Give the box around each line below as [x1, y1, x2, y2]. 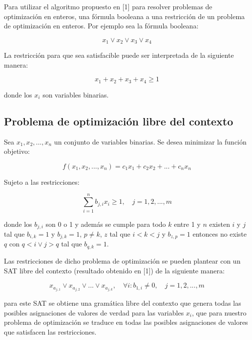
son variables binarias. [42, 89, 109, 99]
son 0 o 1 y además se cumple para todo [45, 219, 166, 229]
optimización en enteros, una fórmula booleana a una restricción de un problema [4, 11, 245, 21]
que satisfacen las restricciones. [4, 327, 97, 337]
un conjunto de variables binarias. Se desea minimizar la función [54, 136, 247, 146]
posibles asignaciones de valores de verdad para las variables [4, 307, 184, 317]
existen [209, 219, 230, 229]
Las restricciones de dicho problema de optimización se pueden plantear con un [4, 255, 241, 266]
